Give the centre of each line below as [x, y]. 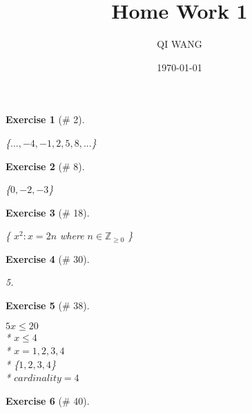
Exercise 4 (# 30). [48, 258]
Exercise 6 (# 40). [48, 401]
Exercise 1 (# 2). [45, 119]
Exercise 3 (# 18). [48, 212]
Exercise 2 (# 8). [45, 166]
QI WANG [180, 44]
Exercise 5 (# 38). [48, 305]
